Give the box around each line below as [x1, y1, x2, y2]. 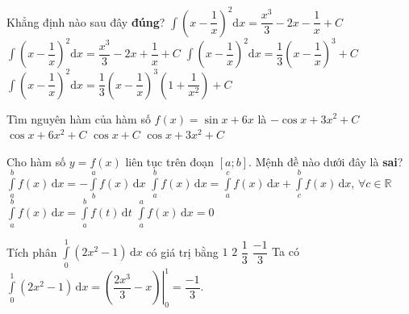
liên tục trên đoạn [125, 153, 215, 170]
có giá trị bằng [146, 243, 219, 260]
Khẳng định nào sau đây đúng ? [6, 13, 165, 30]
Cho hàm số [6, 153, 66, 170]
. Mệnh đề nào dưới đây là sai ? [248, 153, 403, 170]
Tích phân [6, 243, 57, 260]
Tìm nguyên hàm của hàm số [6, 110, 151, 127]
